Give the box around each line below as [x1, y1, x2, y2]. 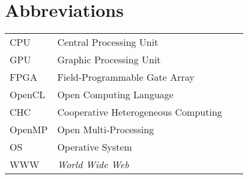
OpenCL [10, 87, 46, 102]
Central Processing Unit [57, 35, 159, 49]
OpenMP [10, 122, 48, 137]
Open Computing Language [57, 87, 174, 102]
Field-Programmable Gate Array [57, 70, 195, 84]
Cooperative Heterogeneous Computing [57, 105, 222, 119]
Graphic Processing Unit [57, 52, 161, 67]
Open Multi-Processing [57, 122, 154, 137]
